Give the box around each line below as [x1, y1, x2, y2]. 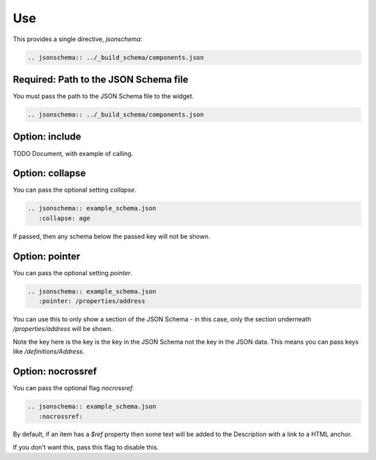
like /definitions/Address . [13, 347, 85, 355]
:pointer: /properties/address [38, 297, 146, 305]
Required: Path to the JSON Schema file [13, 73, 189, 85]
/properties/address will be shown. [13, 325, 113, 333]
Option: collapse [13, 167, 86, 179]
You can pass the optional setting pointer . [13, 268, 132, 277]
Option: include [13, 131, 81, 143]
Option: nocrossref [13, 366, 97, 378]
